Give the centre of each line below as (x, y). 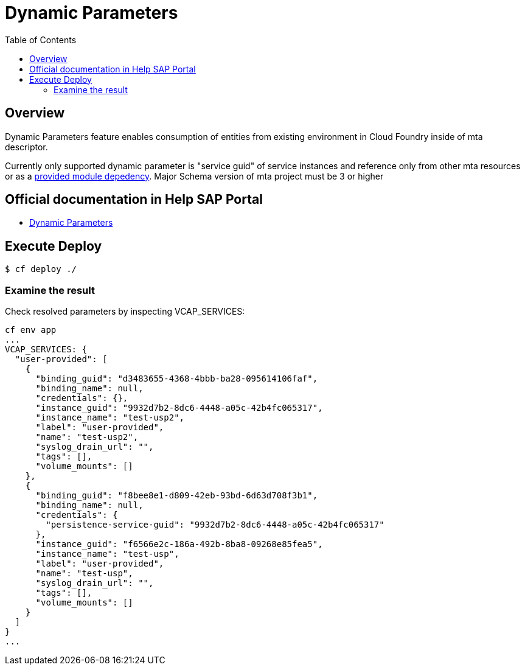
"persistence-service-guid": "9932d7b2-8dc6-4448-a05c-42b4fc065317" (215, 525)
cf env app (31, 330)
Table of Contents (41, 40)
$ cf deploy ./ (41, 269)
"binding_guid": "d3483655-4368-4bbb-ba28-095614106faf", (177, 379)
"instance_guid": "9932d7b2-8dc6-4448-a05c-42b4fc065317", (179, 408)
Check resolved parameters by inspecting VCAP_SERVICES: (125, 312)
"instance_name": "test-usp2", (110, 418)
